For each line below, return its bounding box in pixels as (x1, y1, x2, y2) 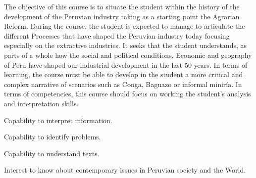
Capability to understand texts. (4, 148, 100, 158)
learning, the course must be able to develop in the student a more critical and (4, 69, 243, 80)
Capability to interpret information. (4, 115, 112, 125)
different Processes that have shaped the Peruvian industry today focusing (4, 30, 230, 41)
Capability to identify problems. (4, 132, 101, 142)
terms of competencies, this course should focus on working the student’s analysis (4, 89, 251, 99)
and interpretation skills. (4, 98, 79, 108)
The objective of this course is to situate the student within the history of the (4, 1, 240, 11)
